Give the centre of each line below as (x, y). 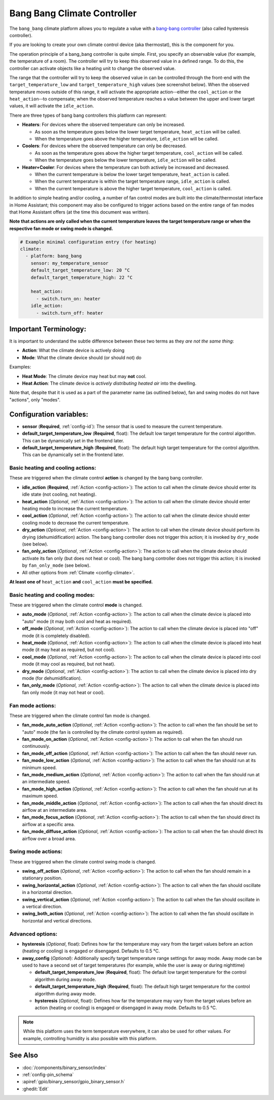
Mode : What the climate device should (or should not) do (82, 357)
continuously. (36, 746)
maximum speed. (40, 796)
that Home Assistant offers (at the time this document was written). (79, 212)
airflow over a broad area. (49, 838)
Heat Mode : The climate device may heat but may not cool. (84, 376)
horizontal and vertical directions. (57, 920)
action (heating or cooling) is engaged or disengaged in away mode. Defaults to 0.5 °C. (126, 1008)
